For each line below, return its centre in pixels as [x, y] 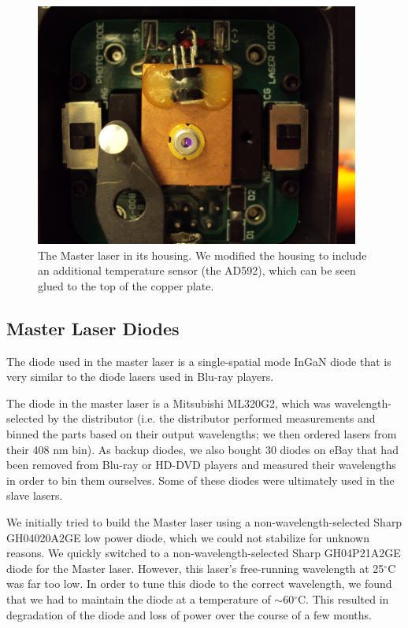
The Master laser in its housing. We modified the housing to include [202, 255]
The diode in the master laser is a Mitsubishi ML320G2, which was [169, 403]
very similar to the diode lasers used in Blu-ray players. [140, 377]
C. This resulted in [343, 598]
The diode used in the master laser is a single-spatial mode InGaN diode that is [199, 361]
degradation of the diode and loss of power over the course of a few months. [189, 614]
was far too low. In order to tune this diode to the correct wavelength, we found [199, 584]
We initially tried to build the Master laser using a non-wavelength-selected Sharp [204, 522]
